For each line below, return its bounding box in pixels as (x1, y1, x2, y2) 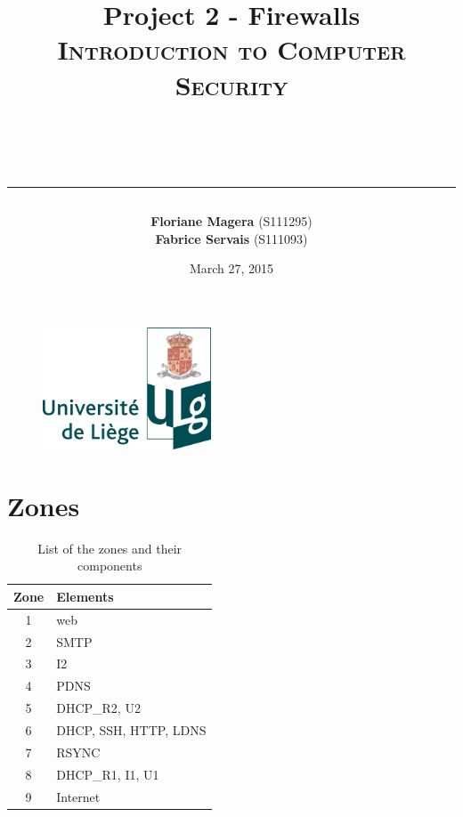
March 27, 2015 (189, 259, 274, 278)
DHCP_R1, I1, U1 (56, 764, 159, 783)
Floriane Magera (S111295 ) (150, 211, 313, 230)
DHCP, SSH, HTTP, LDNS (56, 720, 207, 739)
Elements (56, 586, 114, 605)
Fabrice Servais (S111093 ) (155, 229, 308, 247)
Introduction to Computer (57, 31, 406, 68)
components (77, 556, 142, 575)
